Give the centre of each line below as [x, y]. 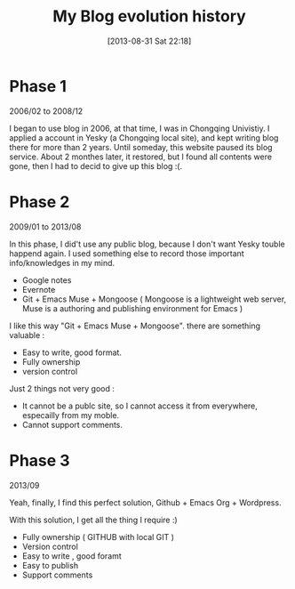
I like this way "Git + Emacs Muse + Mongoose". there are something [135, 326]
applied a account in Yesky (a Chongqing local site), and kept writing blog [144, 137]
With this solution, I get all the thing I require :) [93, 520]
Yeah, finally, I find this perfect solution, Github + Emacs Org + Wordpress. [145, 502]
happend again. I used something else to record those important [127, 253]
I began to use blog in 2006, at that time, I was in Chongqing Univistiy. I [140, 128]
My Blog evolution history [149, 16]
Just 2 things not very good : [62, 388]
